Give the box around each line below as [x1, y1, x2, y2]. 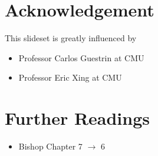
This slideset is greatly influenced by [5, 32, 137, 44]
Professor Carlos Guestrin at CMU [18, 51, 144, 64]
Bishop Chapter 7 [18, 140, 83, 152]
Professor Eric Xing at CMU [18, 71, 122, 84]
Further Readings [5, 106, 150, 130]
